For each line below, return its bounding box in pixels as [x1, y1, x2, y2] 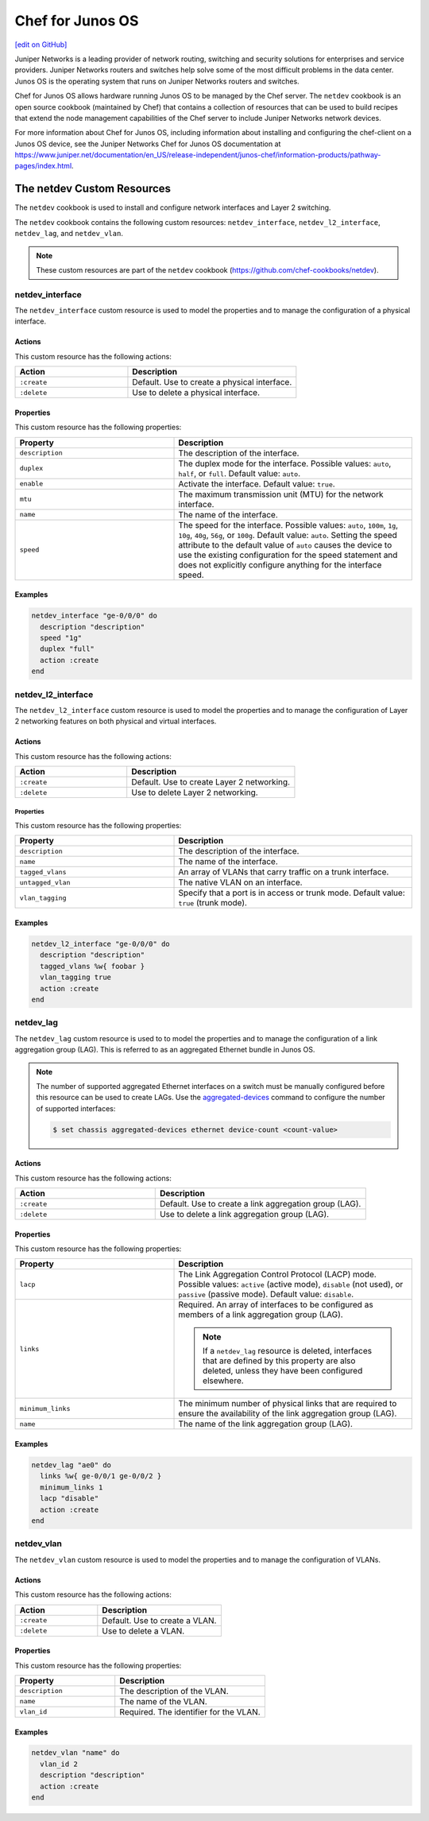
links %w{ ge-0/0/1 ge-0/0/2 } [40, 1471, 162, 1481]
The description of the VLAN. [119, 1685, 230, 1696]
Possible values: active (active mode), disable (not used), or [178, 1279, 404, 1290]
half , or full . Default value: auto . [178, 467, 301, 478]
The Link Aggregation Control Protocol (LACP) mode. [178, 1269, 377, 1280]
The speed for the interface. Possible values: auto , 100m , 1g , [178, 519, 399, 530]
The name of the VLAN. [119, 1695, 208, 1707]
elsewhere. [203, 1375, 244, 1386]
